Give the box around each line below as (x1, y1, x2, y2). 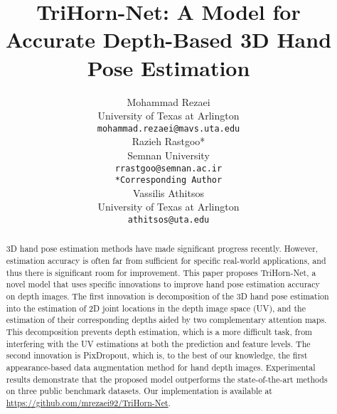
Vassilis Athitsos (133, 185, 204, 200)
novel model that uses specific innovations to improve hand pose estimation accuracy (6, 278, 320, 290)
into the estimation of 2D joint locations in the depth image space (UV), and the (6, 302, 306, 314)
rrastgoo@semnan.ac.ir (114, 163, 223, 174)
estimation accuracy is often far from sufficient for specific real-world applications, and (6, 255, 326, 267)
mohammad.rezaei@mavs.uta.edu (97, 123, 240, 134)
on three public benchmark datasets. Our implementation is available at (6, 385, 272, 397)
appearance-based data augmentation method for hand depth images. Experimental (6, 361, 316, 373)
